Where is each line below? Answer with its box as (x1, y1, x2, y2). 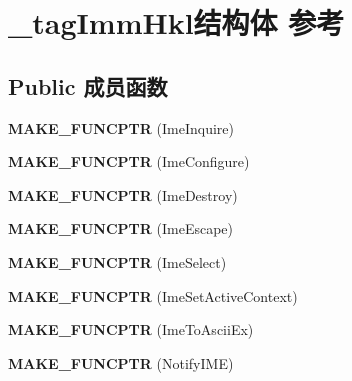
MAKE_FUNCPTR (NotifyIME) (8, 352, 234, 373)
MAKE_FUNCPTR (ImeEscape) (8, 218, 234, 239)
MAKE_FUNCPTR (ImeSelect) (8, 251, 227, 272)
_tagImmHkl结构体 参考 (8, 2, 345, 43)
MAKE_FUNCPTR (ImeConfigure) (8, 151, 250, 172)
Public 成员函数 (8, 70, 168, 101)
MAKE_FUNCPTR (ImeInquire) (8, 117, 234, 138)
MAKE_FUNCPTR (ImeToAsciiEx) (8, 319, 254, 340)
